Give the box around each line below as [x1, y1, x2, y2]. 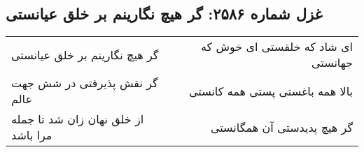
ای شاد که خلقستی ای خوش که [200, 38, 353, 55]
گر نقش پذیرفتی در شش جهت [11, 75, 158, 91]
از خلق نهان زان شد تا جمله [11, 111, 144, 128]
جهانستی [311, 54, 353, 71]
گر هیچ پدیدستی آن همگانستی [210, 119, 353, 135]
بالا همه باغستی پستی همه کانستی [188, 82, 353, 99]
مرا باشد [11, 127, 52, 144]
